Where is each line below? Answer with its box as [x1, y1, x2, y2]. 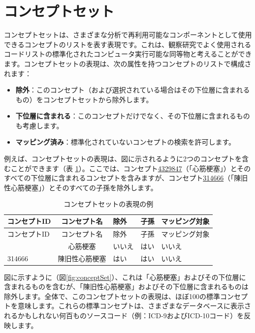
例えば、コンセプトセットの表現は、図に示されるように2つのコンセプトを [4, 153, 242, 164]
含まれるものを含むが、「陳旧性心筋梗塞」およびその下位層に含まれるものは [4, 281, 249, 292]
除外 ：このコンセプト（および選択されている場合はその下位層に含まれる [15, 85, 250, 95]
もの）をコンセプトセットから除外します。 [15, 94, 153, 104]
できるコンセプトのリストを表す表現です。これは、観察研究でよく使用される [4, 39, 252, 49]
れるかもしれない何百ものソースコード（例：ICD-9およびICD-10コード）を [4, 310, 244, 321]
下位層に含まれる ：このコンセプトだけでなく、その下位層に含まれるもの [15, 111, 250, 121]
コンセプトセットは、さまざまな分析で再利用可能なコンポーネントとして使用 [4, 30, 252, 40]
